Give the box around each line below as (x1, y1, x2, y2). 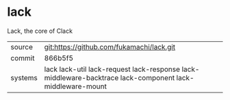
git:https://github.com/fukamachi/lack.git (44, 42, 176, 51)
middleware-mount (44, 82, 107, 91)
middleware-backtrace (44, 73, 119, 82)
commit (10, 53, 35, 62)
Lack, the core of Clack (7, 27, 73, 35)
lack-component (120, 73, 175, 82)
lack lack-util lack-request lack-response (44, 64, 180, 74)
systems (10, 73, 38, 82)
